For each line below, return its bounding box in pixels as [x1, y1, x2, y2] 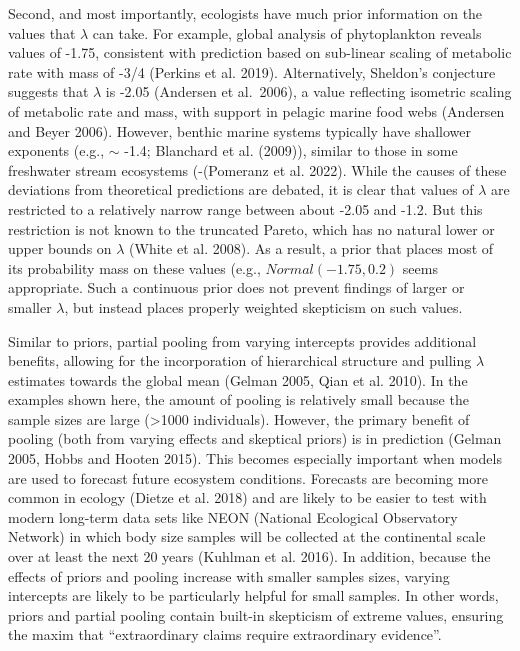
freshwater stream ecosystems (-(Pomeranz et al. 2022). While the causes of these [8, 159, 507, 180]
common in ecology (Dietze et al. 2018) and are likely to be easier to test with [8, 487, 487, 508]
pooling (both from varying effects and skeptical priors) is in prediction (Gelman [8, 428, 502, 449]
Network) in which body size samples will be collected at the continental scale [8, 526, 486, 547]
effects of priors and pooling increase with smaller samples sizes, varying [8, 565, 450, 586]
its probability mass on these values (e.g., [8, 257, 261, 278]
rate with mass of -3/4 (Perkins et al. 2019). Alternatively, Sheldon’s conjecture [8, 61, 496, 82]
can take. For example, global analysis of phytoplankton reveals [92, 22, 482, 43]
